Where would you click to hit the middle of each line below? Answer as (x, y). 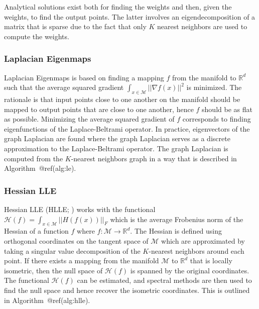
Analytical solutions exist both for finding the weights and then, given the (118, 7)
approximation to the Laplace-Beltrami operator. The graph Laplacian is (116, 148)
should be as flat (227, 109)
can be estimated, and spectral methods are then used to (164, 280)
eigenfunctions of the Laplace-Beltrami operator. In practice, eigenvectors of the (127, 128)
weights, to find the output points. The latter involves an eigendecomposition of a (130, 16)
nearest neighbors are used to (202, 26)
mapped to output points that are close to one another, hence (99, 109)
